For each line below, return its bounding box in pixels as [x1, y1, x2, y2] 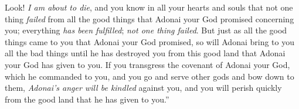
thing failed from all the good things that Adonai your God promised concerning [5, 12, 294, 25]
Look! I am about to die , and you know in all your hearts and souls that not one [5, 1, 293, 13]
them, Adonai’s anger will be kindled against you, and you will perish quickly [5, 81, 282, 94]
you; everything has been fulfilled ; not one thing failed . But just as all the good [5, 24, 287, 36]
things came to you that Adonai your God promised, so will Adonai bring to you [5, 35, 294, 47]
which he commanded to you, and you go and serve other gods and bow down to [5, 70, 294, 82]
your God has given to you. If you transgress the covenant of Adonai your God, [5, 58, 290, 70]
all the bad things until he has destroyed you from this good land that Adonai [5, 47, 286, 59]
